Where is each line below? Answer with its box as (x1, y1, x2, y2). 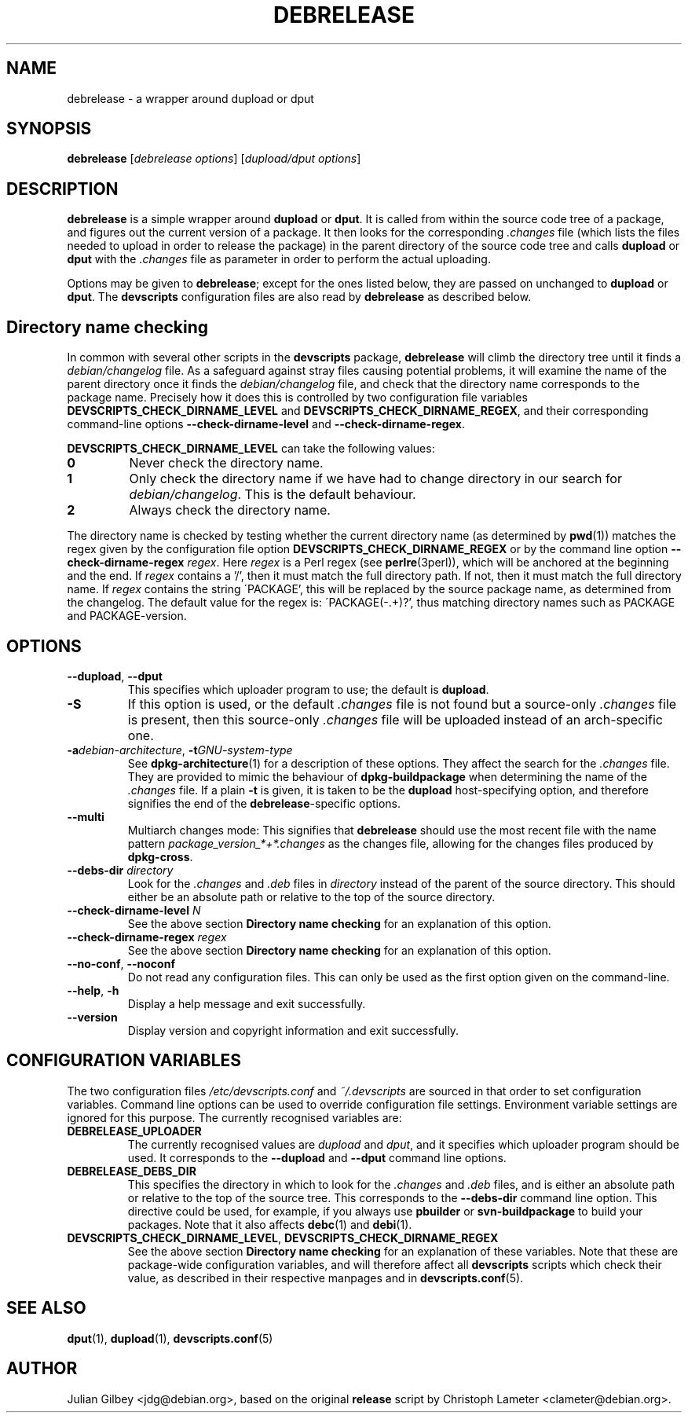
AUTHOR (6, 1358, 78, 1379)
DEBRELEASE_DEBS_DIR (67, 1164, 196, 1178)
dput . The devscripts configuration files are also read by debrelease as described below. (67, 290, 532, 304)
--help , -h (67, 983, 119, 997)
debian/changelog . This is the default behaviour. (129, 486, 416, 503)
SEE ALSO (6, 1298, 86, 1318)
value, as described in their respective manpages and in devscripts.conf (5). (127, 1270, 524, 1285)
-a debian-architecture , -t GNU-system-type (67, 742, 293, 757)
